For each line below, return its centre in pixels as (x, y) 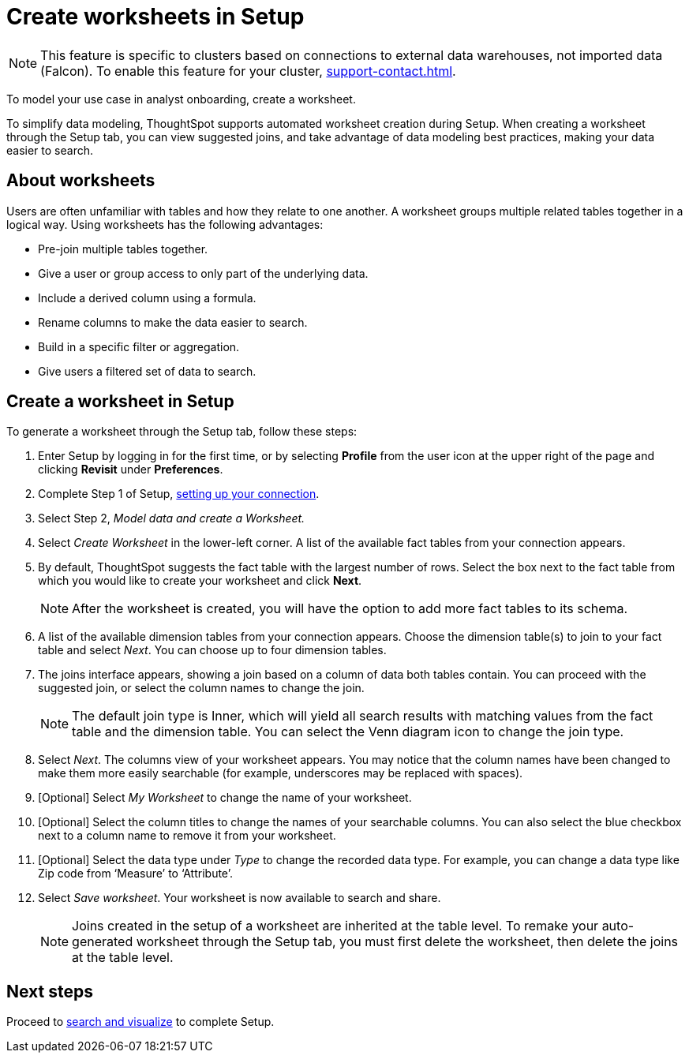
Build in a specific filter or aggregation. (139, 346)
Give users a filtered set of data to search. (147, 371)
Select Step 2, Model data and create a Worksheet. (172, 518)
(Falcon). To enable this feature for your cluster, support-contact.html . (248, 71)
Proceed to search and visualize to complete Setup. (140, 1022)
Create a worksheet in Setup (120, 402)
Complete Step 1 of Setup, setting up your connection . (179, 494)
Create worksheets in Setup (155, 17)
